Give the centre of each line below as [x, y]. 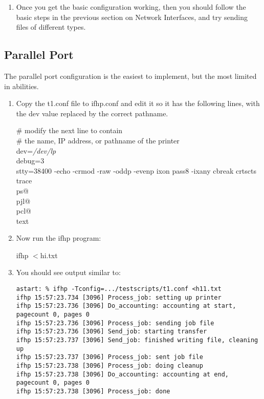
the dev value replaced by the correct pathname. [92, 113]
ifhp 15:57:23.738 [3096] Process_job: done [93, 391]
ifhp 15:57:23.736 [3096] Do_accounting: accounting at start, [126, 306]
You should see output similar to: [68, 272]
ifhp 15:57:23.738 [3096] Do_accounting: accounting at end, [123, 374]
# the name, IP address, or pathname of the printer [98, 140]
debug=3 [30, 161]
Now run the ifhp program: [59, 238]
